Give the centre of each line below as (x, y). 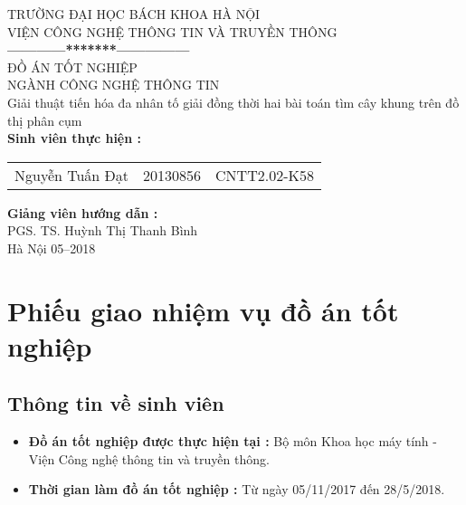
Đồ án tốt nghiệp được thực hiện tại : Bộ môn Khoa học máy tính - (233, 441)
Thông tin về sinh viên (116, 403)
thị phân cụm (45, 120)
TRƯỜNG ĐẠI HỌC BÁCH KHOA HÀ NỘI (134, 14)
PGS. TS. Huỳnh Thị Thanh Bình (103, 230)
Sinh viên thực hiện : (74, 138)
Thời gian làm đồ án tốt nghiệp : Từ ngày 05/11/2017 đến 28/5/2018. (237, 489)
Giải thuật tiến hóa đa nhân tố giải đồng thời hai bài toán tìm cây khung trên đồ (233, 102)
